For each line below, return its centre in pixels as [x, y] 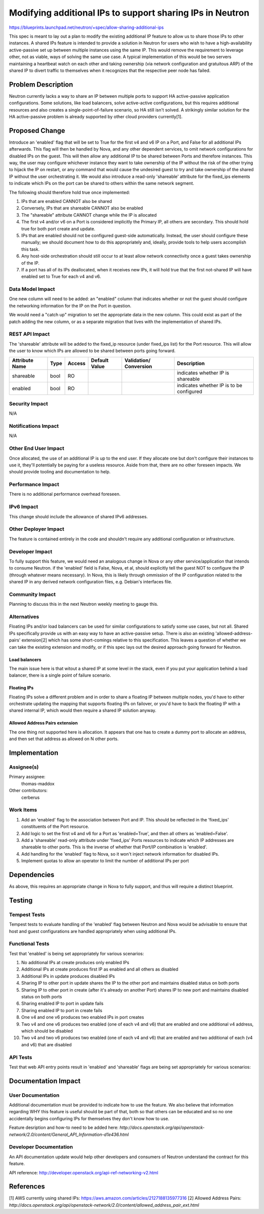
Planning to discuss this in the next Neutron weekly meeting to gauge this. [84, 604]
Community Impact [32, 594]
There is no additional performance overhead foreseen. [65, 494]
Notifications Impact [34, 426]
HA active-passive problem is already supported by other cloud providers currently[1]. [96, 116]
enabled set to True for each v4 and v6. [61, 277]
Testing [21, 900]
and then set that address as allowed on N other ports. [64, 739]
